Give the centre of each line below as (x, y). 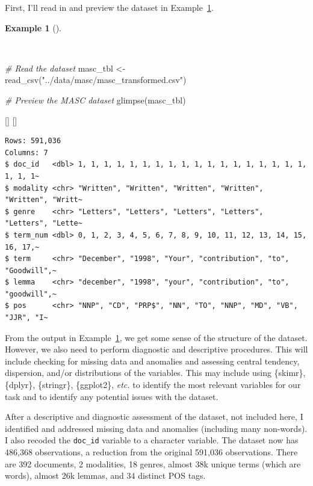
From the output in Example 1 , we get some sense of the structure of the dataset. (156, 337)
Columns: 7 (26, 152)
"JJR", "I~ (26, 318)
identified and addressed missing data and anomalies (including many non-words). (156, 428)
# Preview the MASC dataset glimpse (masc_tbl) (95, 100)
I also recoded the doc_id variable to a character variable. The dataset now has (152, 440)
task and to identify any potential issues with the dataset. (112, 396)
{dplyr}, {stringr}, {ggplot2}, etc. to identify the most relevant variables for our (153, 385)
